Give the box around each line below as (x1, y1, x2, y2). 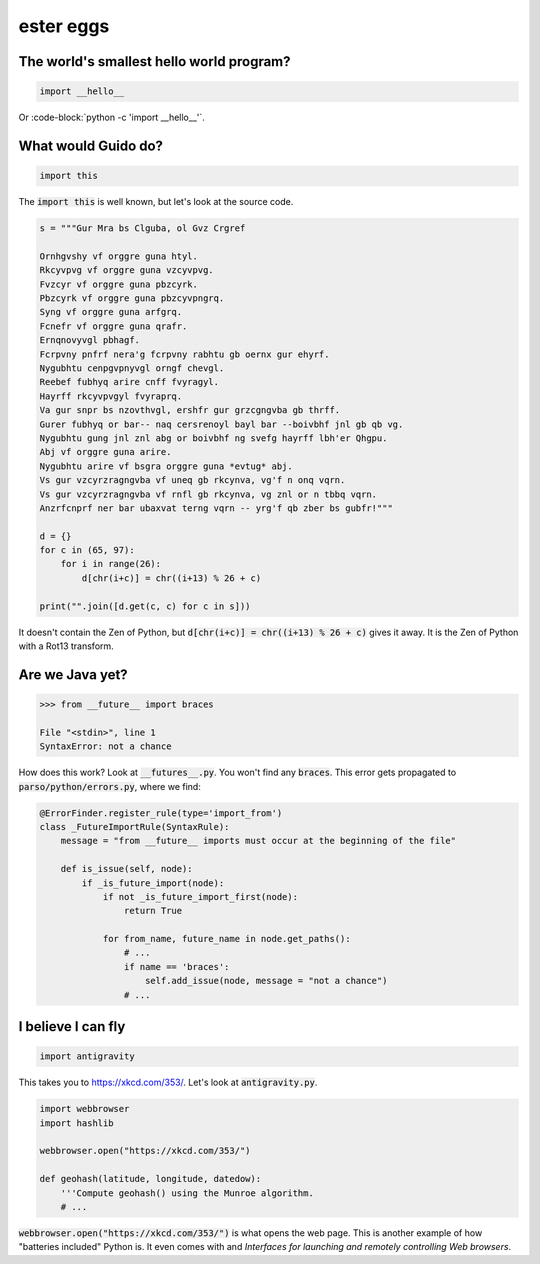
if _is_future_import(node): (81, 877, 225, 889)
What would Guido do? (18, 137, 164, 154)
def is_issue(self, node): (60, 863, 194, 875)
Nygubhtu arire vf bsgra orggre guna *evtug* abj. (39, 460, 294, 472)
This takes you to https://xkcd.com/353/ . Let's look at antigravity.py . (18, 1076, 318, 1089)
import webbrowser (39, 1103, 130, 1115)
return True (123, 905, 183, 917)
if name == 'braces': (123, 961, 230, 972)
